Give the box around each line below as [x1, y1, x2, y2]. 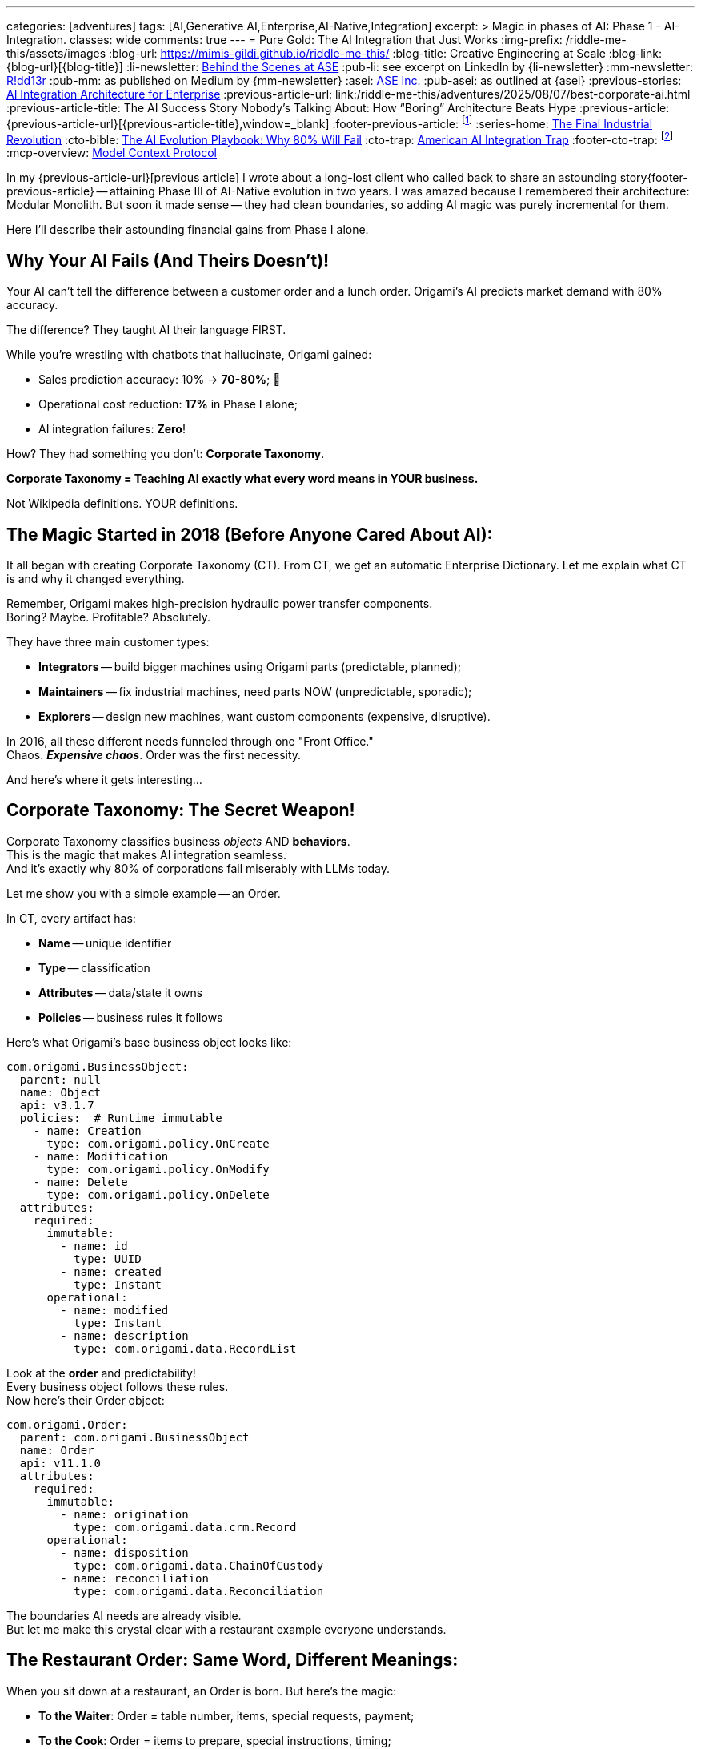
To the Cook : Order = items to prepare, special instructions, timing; [38, 1733, 391, 1747]
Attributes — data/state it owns [38, 985, 203, 999]
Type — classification [38, 960, 150, 975]
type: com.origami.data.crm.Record [74, 1520, 297, 1534]
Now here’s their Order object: [6, 1393, 165, 1407]
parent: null [19, 1072, 102, 1086]
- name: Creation [33, 1124, 142, 1137]
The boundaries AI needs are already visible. [6, 1608, 242, 1622]
